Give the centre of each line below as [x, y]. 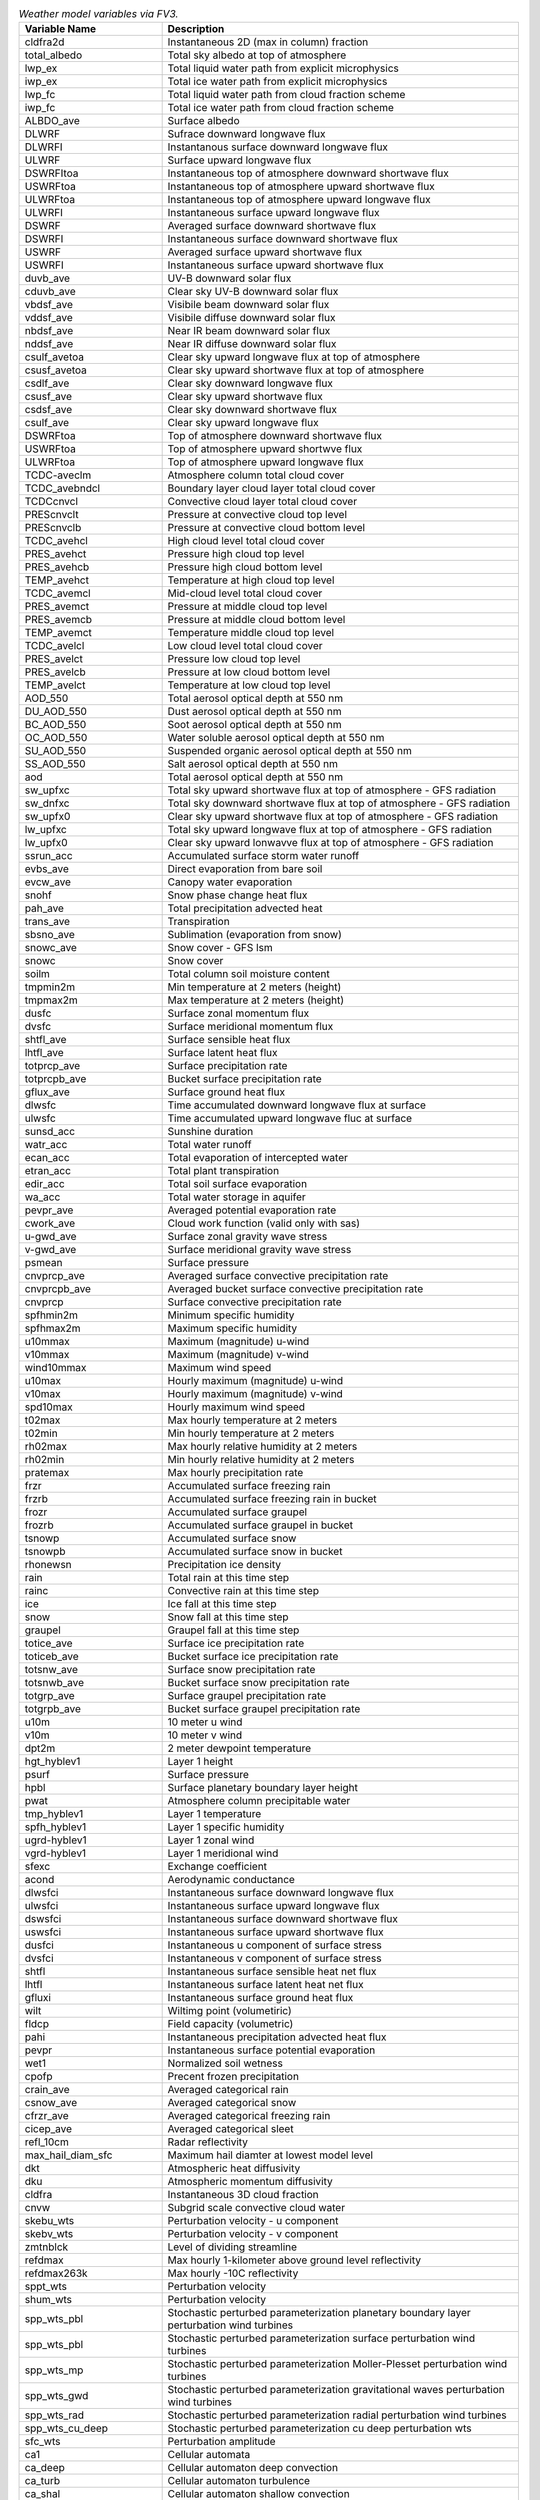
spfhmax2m [52, 1328]
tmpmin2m [49, 987]
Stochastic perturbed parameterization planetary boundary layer [319, 2313]
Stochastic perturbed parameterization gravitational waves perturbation [336, 2390]
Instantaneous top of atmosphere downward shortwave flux [308, 173]
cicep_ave [48, 2129]
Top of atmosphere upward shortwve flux [265, 449]
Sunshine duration [210, 1132]
